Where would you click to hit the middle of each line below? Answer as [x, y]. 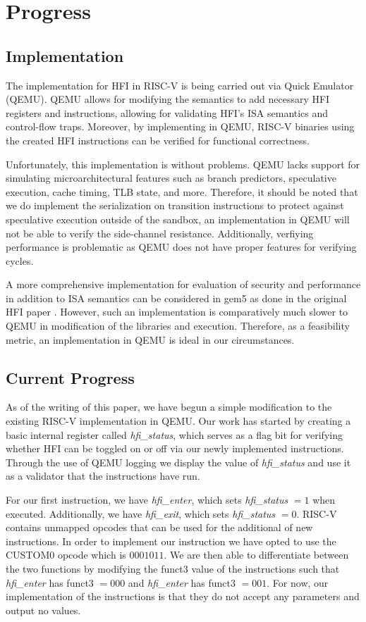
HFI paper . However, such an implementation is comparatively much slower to [177, 312]
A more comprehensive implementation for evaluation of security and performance [183, 284]
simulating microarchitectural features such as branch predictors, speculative [171, 178]
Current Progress [70, 377]
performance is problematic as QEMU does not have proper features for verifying [181, 247]
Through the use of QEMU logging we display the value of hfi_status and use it [178, 462]
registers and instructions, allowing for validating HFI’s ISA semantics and [167, 112]
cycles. [20, 260]
